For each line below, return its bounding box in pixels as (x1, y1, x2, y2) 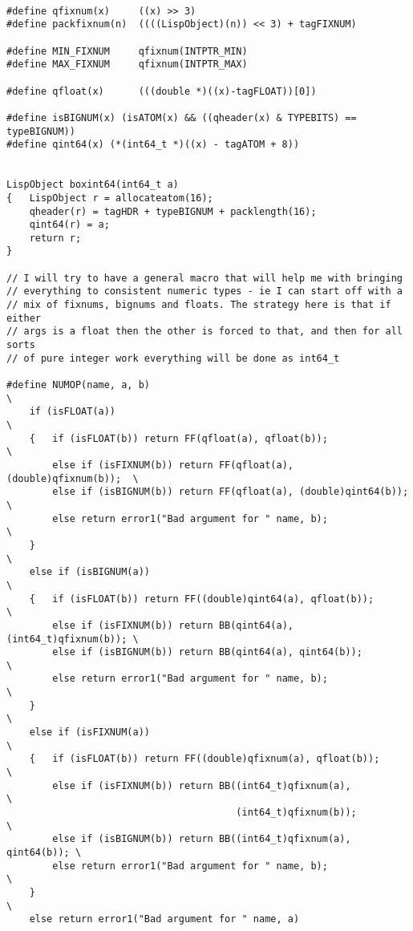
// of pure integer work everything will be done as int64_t (6, 352, 340, 364)
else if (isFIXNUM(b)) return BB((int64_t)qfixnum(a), (52, 779, 351, 791)
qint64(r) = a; (29, 219, 110, 231)
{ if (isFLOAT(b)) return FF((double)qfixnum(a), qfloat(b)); (29, 753, 380, 765)
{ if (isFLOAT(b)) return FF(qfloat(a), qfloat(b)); (29, 432, 328, 444)
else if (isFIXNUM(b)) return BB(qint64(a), (52, 619, 294, 631)
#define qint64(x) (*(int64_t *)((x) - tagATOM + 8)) (6, 139, 300, 151)
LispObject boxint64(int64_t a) (6, 179, 179, 191)
